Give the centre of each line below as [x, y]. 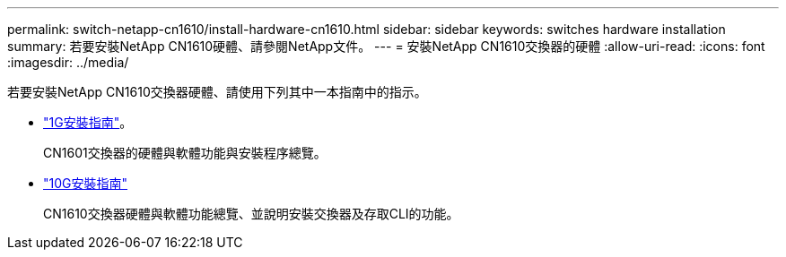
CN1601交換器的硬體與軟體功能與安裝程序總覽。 [185, 153]
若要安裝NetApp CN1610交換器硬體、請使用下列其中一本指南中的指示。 [217, 92]
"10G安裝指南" [86, 183]
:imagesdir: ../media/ [68, 62]
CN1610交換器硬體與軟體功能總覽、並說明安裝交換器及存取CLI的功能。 [251, 214]
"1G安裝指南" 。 [88, 122]
